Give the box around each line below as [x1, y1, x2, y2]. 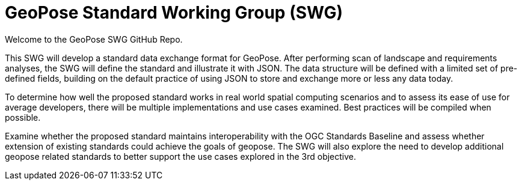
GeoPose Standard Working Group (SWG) [5, 2, 343, 23]
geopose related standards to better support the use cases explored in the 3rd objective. [5, 151, 357, 162]
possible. [5, 112, 41, 123]
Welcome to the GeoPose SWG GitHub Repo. [5, 34, 183, 44]
